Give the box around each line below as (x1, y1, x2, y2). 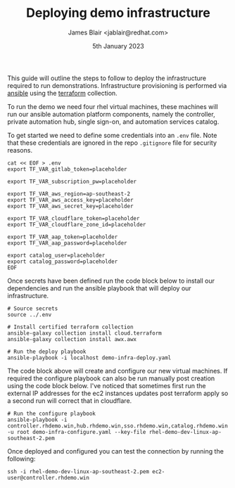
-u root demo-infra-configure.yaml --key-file (7, 428, 146, 435)
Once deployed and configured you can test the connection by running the (7, 447, 224, 455)
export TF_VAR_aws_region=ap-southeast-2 (7, 190, 131, 198)
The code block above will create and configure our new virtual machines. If (7, 366, 228, 375)
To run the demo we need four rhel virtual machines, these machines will (7, 102, 218, 110)
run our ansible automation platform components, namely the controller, (7, 110, 216, 118)
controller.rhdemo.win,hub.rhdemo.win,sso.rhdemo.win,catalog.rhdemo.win (7, 422, 229, 430)
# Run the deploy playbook (7, 348, 87, 355)
